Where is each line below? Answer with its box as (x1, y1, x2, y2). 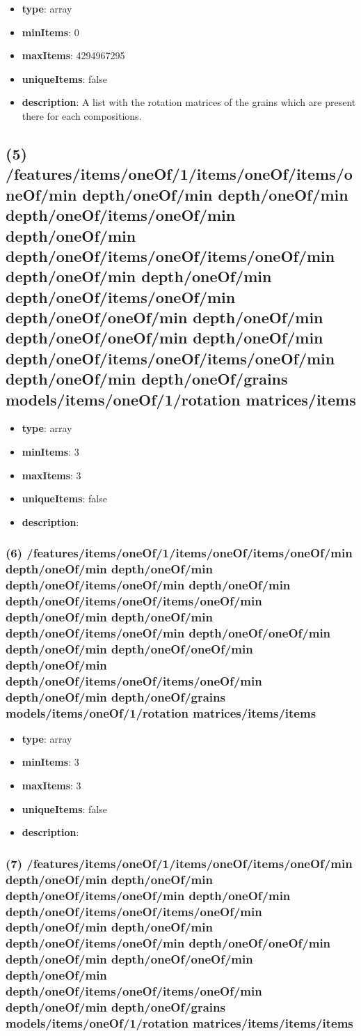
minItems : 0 (22, 24, 79, 39)
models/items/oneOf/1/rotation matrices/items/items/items (6, 1014, 353, 1031)
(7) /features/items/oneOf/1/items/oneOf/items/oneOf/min (6, 854, 353, 872)
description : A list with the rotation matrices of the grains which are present (22, 95, 356, 109)
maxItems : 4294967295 (22, 48, 125, 63)
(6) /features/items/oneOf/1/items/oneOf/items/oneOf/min (6, 544, 353, 562)
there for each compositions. (22, 108, 142, 123)
